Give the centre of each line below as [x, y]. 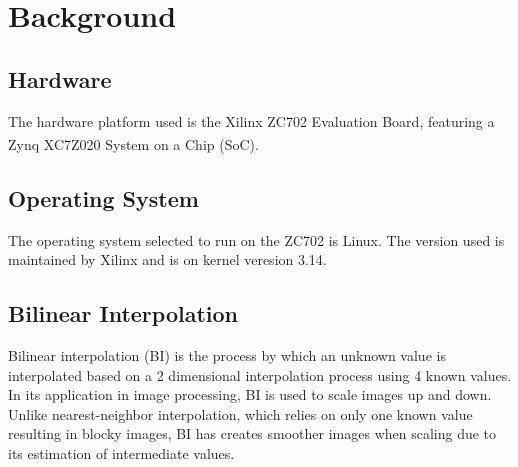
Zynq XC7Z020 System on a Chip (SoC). [133, 143]
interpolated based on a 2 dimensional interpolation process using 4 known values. [260, 374]
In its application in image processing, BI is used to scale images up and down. [250, 394]
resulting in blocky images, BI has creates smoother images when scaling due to [252, 433]
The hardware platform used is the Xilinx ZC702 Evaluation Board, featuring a [251, 120]
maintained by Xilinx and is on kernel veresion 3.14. [167, 259]
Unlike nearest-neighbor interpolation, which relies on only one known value [240, 413]
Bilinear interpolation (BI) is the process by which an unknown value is [227, 355]
